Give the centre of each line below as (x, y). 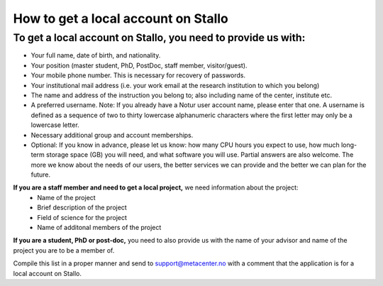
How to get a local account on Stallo (121, 18)
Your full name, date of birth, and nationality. (96, 55)
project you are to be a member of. (64, 250)
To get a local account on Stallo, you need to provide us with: (159, 38)
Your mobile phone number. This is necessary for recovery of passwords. (138, 75)
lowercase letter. (55, 125)
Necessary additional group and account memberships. (112, 135)
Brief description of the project (82, 208)
